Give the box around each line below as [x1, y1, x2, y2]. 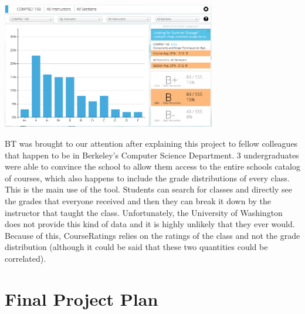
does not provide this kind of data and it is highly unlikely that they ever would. [5, 218, 295, 230]
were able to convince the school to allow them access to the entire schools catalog [5, 160, 300, 173]
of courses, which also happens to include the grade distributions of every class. [5, 171, 290, 184]
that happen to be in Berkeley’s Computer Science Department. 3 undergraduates [5, 148, 299, 161]
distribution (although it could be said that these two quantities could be [5, 241, 268, 253]
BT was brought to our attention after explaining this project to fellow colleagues [5, 137, 298, 150]
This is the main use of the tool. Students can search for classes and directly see [5, 183, 292, 195]
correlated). [5, 252, 46, 264]
